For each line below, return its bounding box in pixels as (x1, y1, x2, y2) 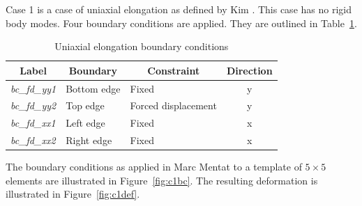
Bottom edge (66, 81, 121, 95)
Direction (226, 63, 273, 77)
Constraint (147, 63, 200, 77)
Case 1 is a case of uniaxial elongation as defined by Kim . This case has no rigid (6, 2, 352, 16)
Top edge (66, 98, 105, 113)
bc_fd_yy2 (10, 98, 56, 113)
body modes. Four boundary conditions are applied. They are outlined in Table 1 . (6, 15, 357, 30)
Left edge (66, 116, 105, 130)
